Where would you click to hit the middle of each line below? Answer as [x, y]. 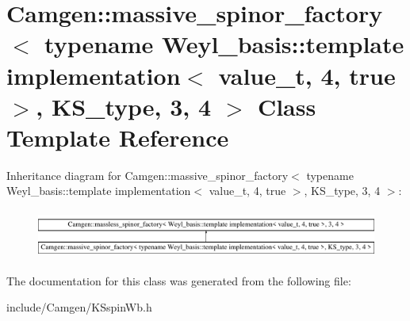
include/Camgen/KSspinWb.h [79, 307]
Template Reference [118, 137]
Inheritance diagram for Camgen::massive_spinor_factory [148, 175]
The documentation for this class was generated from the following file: [179, 280]
